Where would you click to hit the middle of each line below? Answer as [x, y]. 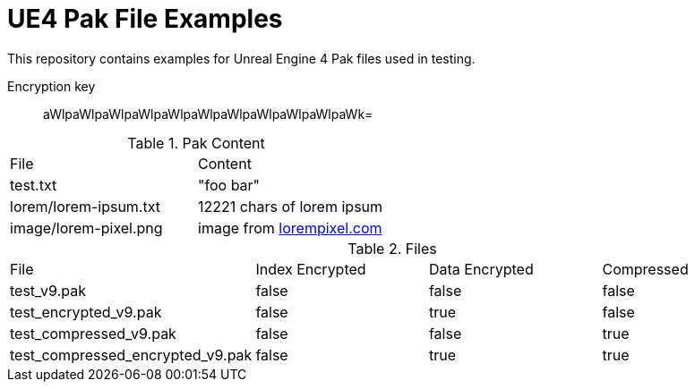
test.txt [34, 185]
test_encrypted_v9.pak [86, 312]
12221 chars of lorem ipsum [291, 206]
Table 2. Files [392, 248]
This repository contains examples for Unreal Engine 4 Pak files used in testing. [241, 58]
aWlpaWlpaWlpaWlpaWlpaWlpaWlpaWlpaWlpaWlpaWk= [208, 114]
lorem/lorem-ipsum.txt [85, 206]
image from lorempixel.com [290, 228]
